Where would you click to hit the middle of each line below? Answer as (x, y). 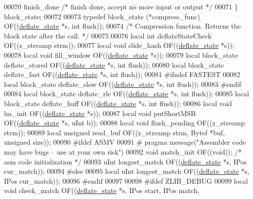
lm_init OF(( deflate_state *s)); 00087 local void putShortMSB (100, 113)
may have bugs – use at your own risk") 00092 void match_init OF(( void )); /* (123, 151)
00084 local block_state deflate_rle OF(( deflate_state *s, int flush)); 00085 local (126, 94)
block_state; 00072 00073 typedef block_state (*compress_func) (102, 16)
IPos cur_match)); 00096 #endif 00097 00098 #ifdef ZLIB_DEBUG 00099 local (126, 180)
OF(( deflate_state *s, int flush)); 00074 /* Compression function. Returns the (123, 26)
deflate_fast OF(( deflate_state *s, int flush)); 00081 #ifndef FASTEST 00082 (122, 74)
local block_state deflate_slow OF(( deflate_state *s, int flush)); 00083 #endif (123, 84)
